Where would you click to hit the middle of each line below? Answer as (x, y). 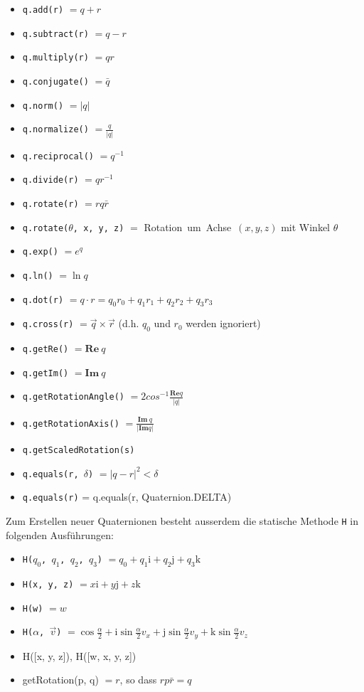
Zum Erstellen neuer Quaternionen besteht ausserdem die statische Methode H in (182, 521)
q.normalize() (55, 130)
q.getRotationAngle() (73, 397)
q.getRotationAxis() (71, 424)
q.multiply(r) (55, 58)
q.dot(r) (43, 300)
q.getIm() (45, 373)
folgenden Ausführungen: (60, 534)
